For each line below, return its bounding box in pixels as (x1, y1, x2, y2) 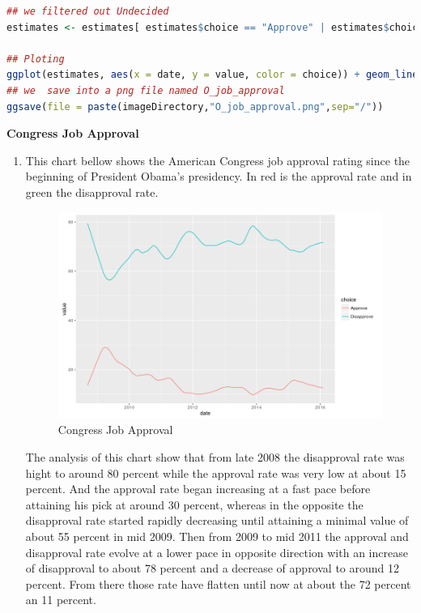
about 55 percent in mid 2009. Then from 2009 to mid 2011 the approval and (25, 528, 409, 545)
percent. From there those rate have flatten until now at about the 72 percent (25, 575, 411, 592)
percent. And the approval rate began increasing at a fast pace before (25, 480, 371, 497)
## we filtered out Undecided (6, 6, 169, 17)
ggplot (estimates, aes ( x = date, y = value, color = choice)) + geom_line (6, 69, 419, 81)
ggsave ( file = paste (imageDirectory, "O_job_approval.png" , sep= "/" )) (6, 100, 384, 113)
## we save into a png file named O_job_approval (6, 84, 285, 96)
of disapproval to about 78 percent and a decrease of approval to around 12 (25, 560, 399, 577)
